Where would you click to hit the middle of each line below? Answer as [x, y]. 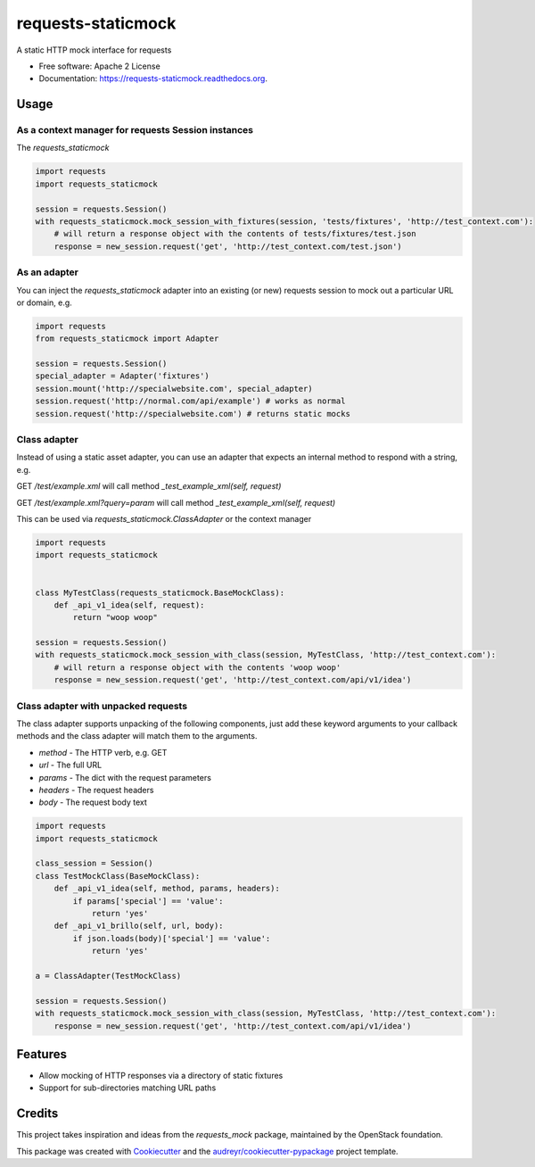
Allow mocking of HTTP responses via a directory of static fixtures [161, 1076]
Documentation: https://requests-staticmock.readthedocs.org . [153, 79]
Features [41, 1054]
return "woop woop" [115, 617]
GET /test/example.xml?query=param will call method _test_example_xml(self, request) [176, 502]
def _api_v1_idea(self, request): [129, 605]
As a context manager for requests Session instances [135, 130]
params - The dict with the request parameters [125, 777]
